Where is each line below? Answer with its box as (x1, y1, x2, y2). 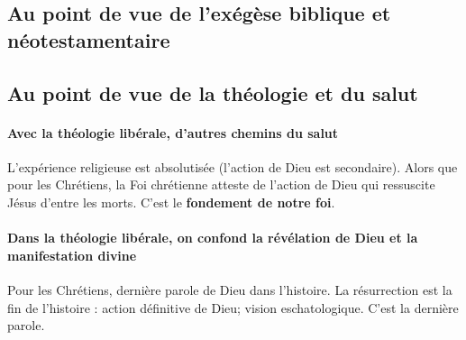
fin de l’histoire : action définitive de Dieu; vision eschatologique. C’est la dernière (7, 298, 459, 317)
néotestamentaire (7, 25, 170, 53)
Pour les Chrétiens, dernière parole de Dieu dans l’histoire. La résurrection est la (7, 280, 452, 299)
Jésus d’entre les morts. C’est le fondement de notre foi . (7, 192, 335, 211)
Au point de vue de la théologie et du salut (7, 78, 418, 106)
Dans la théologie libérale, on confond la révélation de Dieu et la (7, 228, 418, 247)
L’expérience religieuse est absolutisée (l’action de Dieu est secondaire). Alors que (7, 157, 458, 176)
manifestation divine (7, 245, 137, 264)
